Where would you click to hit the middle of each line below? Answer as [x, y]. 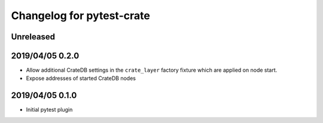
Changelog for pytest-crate [81, 16]
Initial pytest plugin [49, 110]
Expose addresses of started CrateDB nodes [81, 78]
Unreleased [33, 37]
